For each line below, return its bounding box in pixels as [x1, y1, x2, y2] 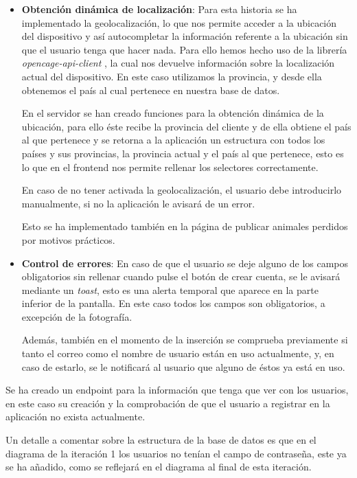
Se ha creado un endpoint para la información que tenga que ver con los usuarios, [5, 383, 349, 397]
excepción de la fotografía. [21, 309, 133, 323]
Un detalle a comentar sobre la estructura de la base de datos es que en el [5, 433, 316, 447]
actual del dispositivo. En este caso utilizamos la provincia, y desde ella [21, 69, 322, 83]
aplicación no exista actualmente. [5, 409, 146, 424]
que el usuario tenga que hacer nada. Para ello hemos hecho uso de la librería [21, 42, 347, 56]
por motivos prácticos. [21, 232, 115, 247]
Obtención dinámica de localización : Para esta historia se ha [21, 2, 297, 16]
